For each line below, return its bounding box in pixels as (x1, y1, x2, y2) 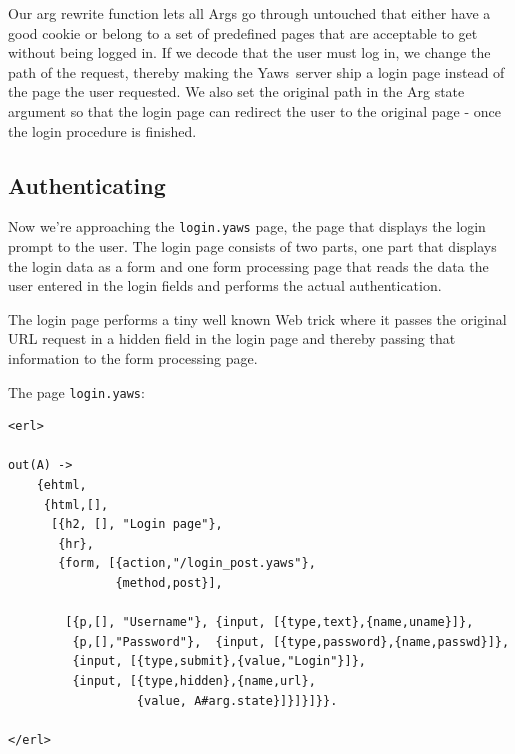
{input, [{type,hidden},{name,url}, (72, 673, 316, 688)
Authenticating (8, 169, 166, 200)
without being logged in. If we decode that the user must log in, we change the (8, 42, 491, 63)
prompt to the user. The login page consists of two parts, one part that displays (8, 236, 497, 257)
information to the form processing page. (8, 347, 258, 368)
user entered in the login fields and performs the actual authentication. (8, 275, 442, 296)
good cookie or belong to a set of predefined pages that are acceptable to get (8, 22, 478, 43)
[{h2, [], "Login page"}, (50, 517, 223, 532)
